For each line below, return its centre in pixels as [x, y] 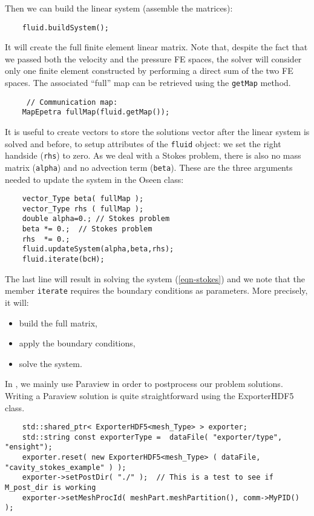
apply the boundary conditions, [77, 343]
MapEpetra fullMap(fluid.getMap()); [96, 112]
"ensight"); [29, 447]
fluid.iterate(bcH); [63, 260]
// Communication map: [72, 102]
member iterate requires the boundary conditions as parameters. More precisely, [156, 290]
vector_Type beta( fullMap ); [83, 199]
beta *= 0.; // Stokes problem [87, 229]
